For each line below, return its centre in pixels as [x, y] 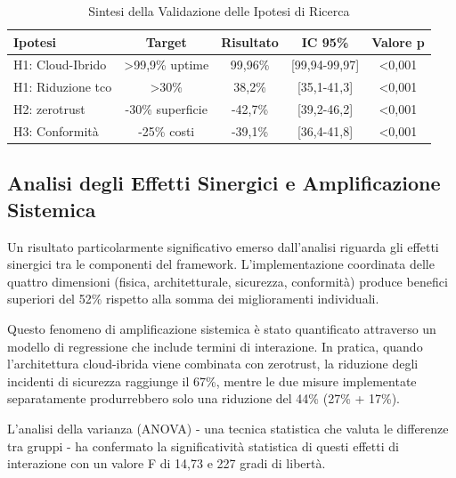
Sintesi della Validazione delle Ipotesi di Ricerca [219, 11]
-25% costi [167, 130]
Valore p [398, 41]
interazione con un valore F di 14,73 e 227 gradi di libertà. [167, 463]
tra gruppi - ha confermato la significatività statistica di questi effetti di [203, 446]
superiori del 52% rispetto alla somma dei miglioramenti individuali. [193, 299]
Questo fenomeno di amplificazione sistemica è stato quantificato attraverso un [222, 329]
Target [166, 41]
